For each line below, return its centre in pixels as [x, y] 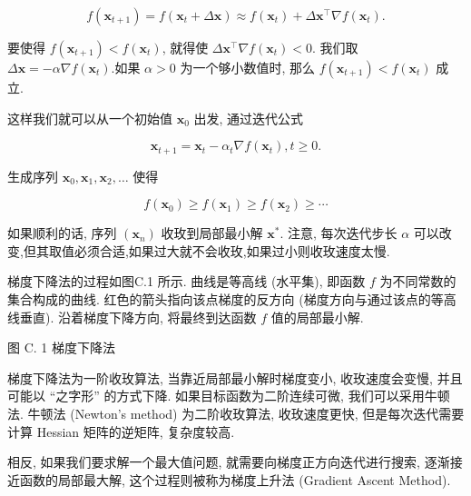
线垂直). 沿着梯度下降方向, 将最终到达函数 [132, 317]
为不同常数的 [418, 281]
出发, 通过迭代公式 [249, 118]
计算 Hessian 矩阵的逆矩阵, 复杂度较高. [121, 431]
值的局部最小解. [317, 317]
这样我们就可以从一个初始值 [90, 118]
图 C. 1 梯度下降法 [61, 347]
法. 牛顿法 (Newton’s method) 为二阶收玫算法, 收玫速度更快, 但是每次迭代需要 [236, 413]
